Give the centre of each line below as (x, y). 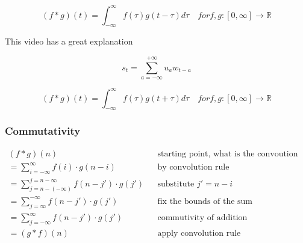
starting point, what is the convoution (228, 154)
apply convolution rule (199, 234)
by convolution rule (193, 168)
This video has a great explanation (69, 41)
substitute (176, 184)
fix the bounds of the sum (205, 201)
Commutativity (43, 131)
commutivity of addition (202, 218)
